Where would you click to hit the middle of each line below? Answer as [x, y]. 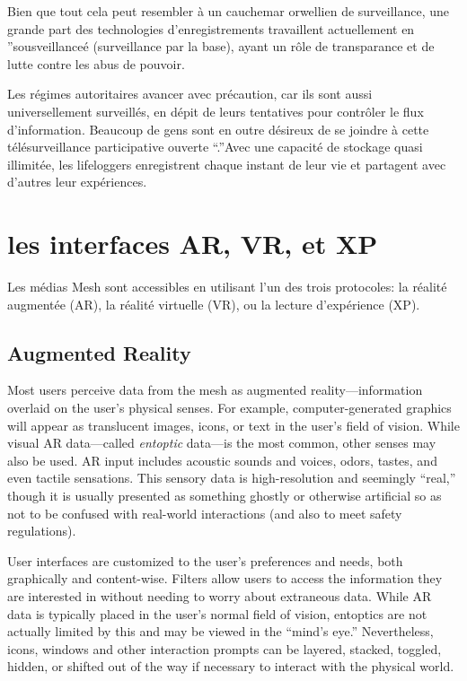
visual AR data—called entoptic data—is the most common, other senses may [222, 443]
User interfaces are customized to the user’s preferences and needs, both [205, 560]
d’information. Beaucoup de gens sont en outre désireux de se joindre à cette [218, 129]
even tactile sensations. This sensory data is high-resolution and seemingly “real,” [232, 478]
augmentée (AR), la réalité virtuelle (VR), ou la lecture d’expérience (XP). [214, 304]
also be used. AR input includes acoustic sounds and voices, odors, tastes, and [222, 460]
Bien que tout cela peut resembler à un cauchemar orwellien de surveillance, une [229, 11]
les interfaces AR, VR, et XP [193, 244]
